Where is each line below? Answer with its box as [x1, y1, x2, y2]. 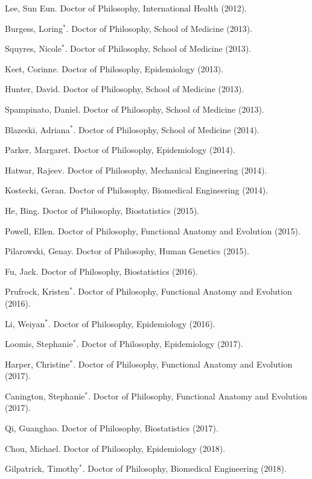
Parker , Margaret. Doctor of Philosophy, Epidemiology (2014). [5, 143, 235, 156]
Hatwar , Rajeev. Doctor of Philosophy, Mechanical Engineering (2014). [5, 163, 267, 176]
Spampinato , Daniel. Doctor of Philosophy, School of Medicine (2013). [5, 102, 264, 115]
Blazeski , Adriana [5, 123, 70, 136]
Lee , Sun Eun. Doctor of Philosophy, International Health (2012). [5, 2, 247, 14]
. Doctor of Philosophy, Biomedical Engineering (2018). [82, 462, 287, 475]
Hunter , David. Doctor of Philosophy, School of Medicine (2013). [5, 83, 244, 95]
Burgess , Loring [5, 22, 63, 34]
